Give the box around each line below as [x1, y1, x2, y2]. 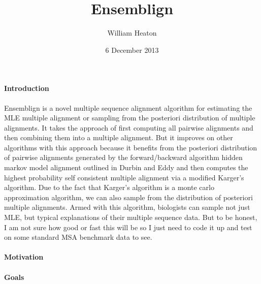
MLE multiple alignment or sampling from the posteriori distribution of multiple [4, 112, 255, 123]
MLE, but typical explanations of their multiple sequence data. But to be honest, [4, 212, 257, 223]
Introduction [4, 83, 49, 93]
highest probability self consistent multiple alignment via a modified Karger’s [4, 172, 244, 182]
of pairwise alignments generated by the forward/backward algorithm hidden [4, 152, 243, 163]
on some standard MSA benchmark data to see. [4, 232, 152, 242]
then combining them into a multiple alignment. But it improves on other [4, 132, 233, 143]
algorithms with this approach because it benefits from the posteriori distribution [4, 142, 257, 152]
